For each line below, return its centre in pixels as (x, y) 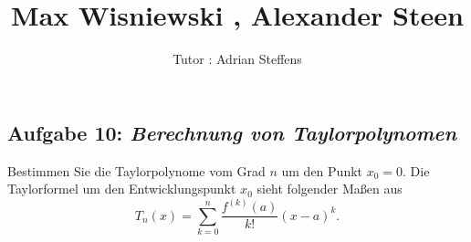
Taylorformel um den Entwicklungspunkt (122, 189)
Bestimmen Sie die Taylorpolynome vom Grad (136, 170)
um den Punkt (322, 170)
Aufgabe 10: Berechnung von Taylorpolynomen (232, 132)
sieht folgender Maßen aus (330, 189)
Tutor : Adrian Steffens (237, 59)
